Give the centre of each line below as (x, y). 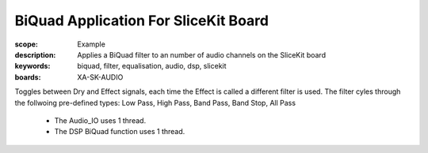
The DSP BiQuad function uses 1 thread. (120, 132)
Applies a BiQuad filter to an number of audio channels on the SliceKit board (202, 54)
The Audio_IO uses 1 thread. (100, 120)
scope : (27, 44)
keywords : (32, 66)
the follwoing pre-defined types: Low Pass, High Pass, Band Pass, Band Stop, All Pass (155, 103)
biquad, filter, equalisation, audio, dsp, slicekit (152, 66)
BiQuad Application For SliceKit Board (142, 21)
